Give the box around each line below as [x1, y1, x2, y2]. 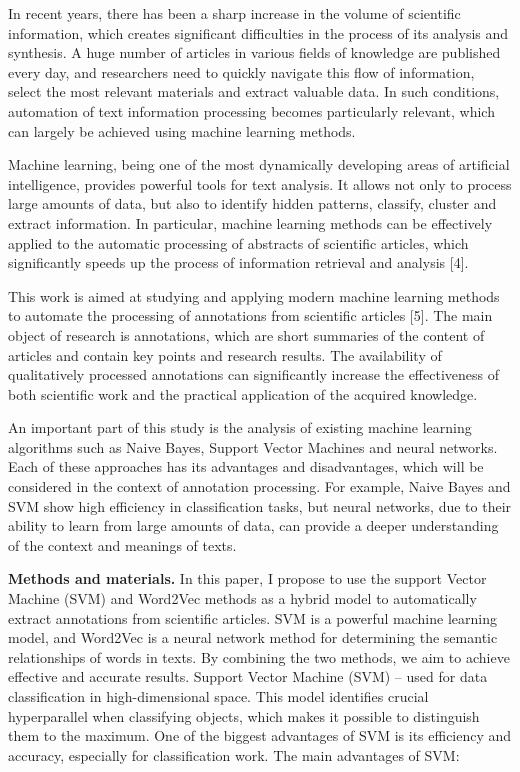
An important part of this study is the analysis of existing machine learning [8, 417, 472, 438]
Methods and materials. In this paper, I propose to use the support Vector [8, 568, 487, 589]
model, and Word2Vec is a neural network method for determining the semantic [8, 627, 498, 648]
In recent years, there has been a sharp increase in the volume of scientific [8, 3, 461, 23]
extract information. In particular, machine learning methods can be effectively [8, 212, 493, 233]
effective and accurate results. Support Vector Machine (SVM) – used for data [8, 666, 488, 687]
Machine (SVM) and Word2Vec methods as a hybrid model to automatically [8, 588, 477, 609]
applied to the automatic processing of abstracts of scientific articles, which [8, 232, 469, 253]
